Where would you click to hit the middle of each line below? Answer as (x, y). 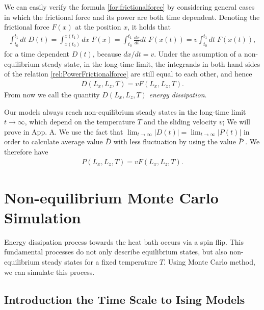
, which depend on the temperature (80, 122)
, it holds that (149, 27)
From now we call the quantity (52, 94)
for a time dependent (37, 54)
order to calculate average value (54, 141)
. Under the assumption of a (198, 54)
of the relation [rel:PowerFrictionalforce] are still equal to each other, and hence (128, 74)
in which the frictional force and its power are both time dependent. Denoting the (132, 17)
